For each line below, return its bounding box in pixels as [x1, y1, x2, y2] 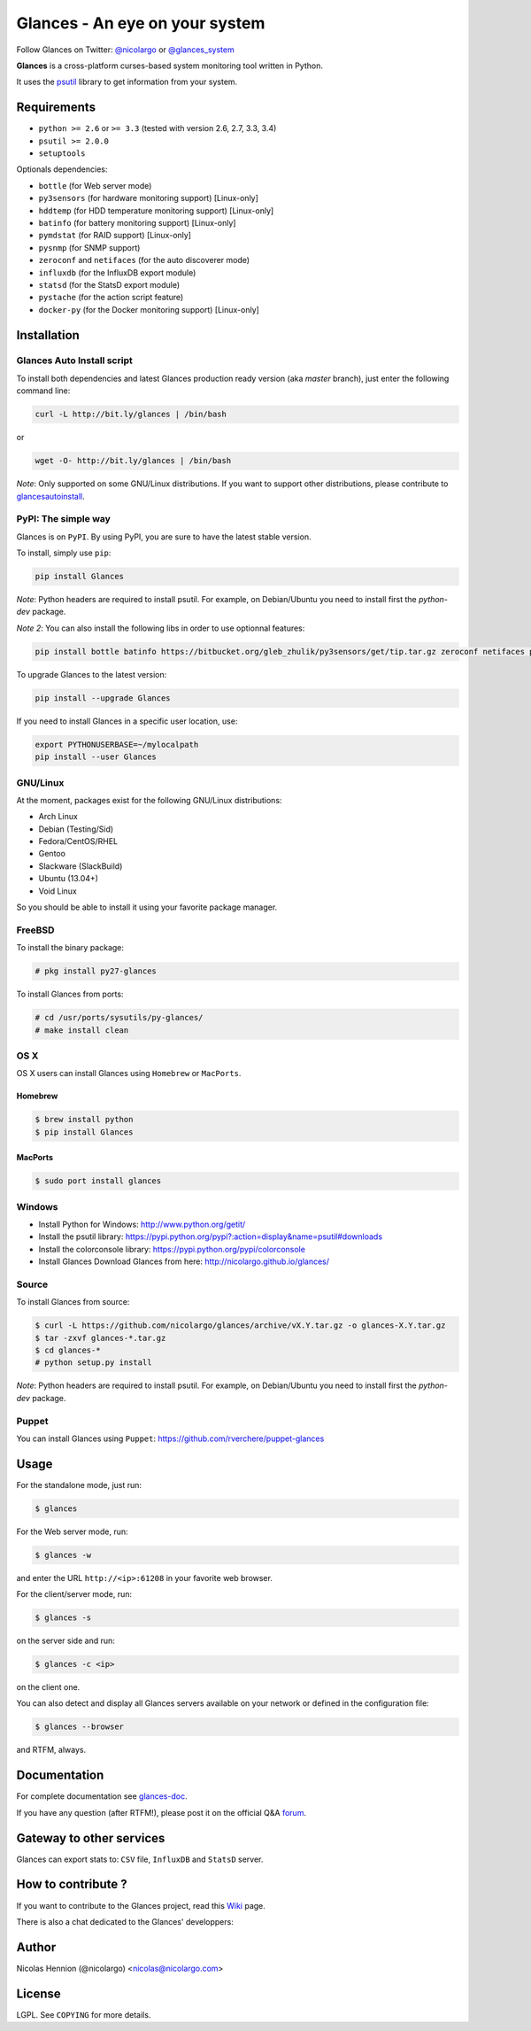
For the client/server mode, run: [16, 1589, 133, 1600]
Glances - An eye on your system [16, 13, 265, 33]
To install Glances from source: [16, 1297, 130, 1307]
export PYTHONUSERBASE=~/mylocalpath [35, 740, 199, 749]
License [16, 1986, 61, 2001]
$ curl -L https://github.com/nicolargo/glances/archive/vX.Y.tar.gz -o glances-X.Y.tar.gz [35, 1321, 446, 1330]
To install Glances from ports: [16, 988, 124, 1000]
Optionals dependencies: [16, 164, 108, 174]
